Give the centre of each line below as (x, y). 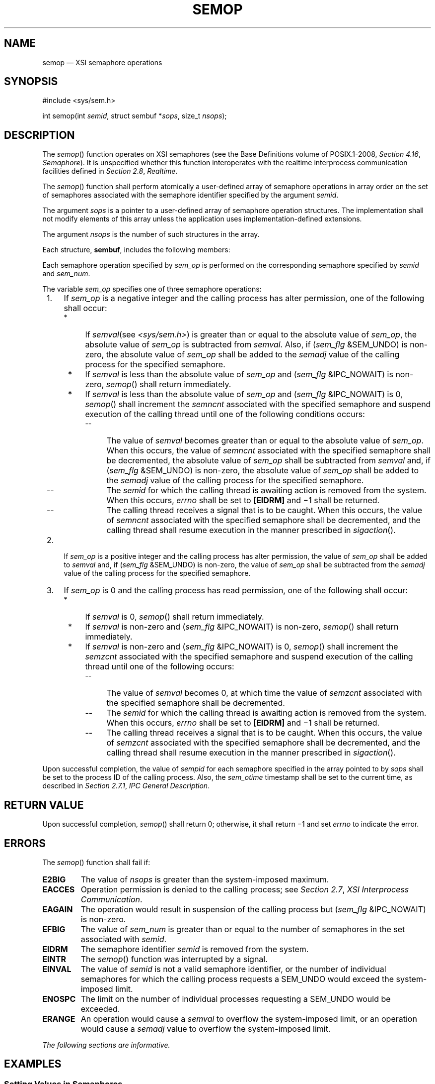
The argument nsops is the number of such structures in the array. (151, 234)
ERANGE (59, 1019)
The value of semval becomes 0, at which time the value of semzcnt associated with (264, 693)
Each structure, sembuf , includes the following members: (136, 250)
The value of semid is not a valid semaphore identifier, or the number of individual (233, 969)
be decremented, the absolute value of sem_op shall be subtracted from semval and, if (268, 461)
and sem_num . (66, 274)
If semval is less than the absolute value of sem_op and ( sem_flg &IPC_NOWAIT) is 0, (244, 394)
